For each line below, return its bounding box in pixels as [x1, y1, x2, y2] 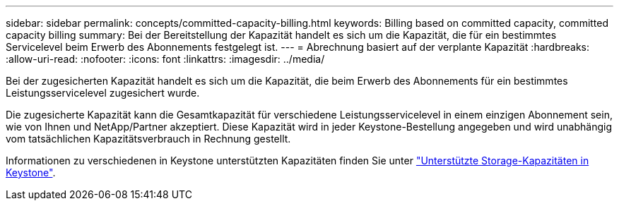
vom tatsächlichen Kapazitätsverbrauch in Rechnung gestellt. [6, 133, 291, 145]
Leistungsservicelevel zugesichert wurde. [6, 87, 200, 99]
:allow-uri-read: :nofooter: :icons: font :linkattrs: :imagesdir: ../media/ [6, 53, 325, 65]
